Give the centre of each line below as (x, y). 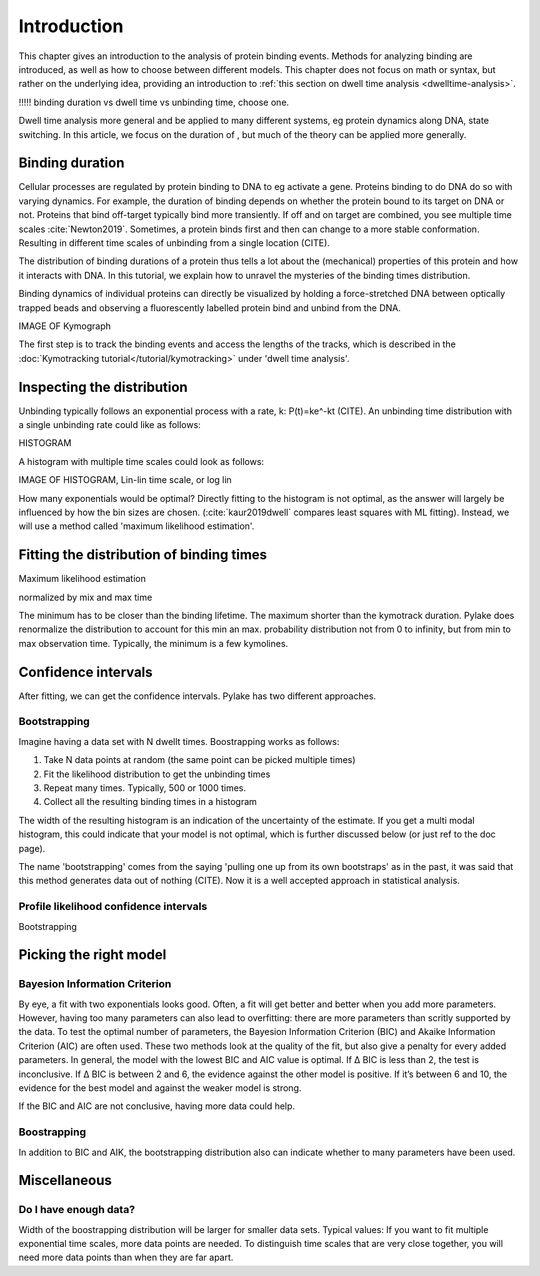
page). (32, 848)
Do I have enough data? (76, 1210)
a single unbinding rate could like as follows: (110, 424)
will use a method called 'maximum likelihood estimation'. (136, 526)
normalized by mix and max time (85, 597)
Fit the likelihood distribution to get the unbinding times (157, 774)
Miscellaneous (65, 1180)
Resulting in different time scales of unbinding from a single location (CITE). (174, 242)
